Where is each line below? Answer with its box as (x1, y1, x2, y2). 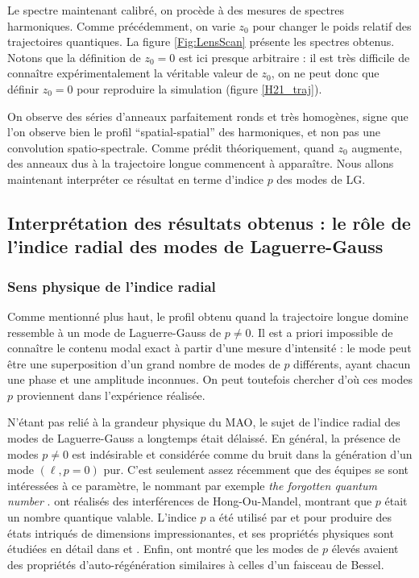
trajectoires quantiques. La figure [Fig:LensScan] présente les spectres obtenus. (7, 33, 395, 50)
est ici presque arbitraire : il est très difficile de (178, 48, 410, 65)
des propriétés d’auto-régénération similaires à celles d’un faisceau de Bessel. (7, 555, 384, 572)
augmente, (351, 139, 403, 156)
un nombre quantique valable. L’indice (7, 509, 197, 526)
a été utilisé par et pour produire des (209, 509, 392, 526)
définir (7, 80, 39, 97)
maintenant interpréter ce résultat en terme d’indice (7, 170, 263, 187)
